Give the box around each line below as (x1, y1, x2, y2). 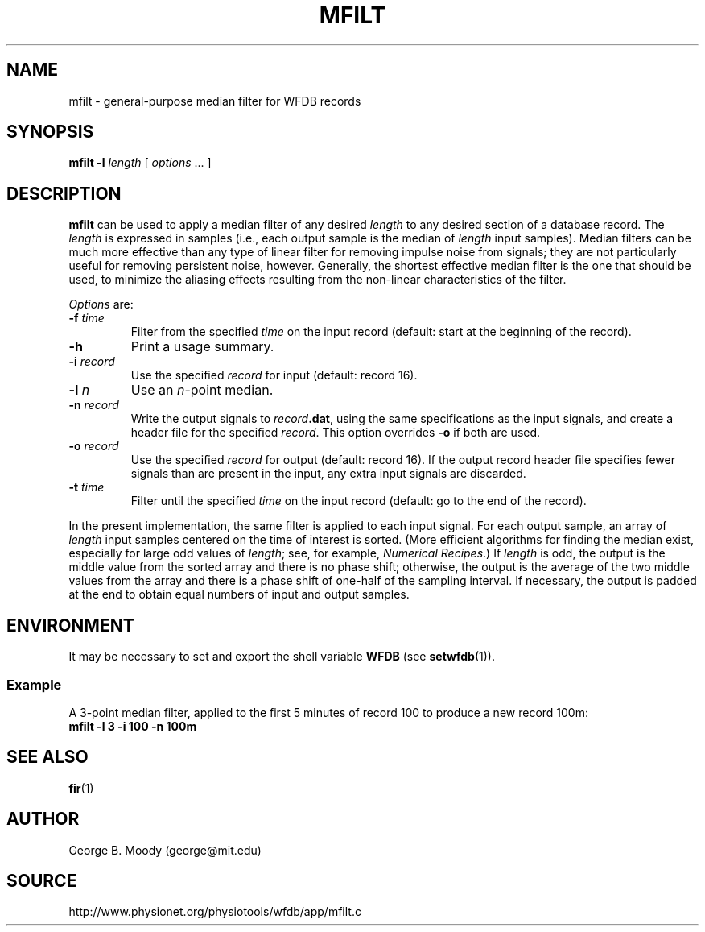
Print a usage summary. (130, 338, 274, 355)
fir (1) (68, 781, 94, 795)
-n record (68, 398, 119, 412)
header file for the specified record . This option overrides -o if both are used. (130, 425, 541, 440)
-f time (68, 311, 105, 325)
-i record (68, 354, 115, 369)
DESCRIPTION (6, 183, 122, 204)
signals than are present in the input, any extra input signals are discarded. (130, 466, 526, 481)
